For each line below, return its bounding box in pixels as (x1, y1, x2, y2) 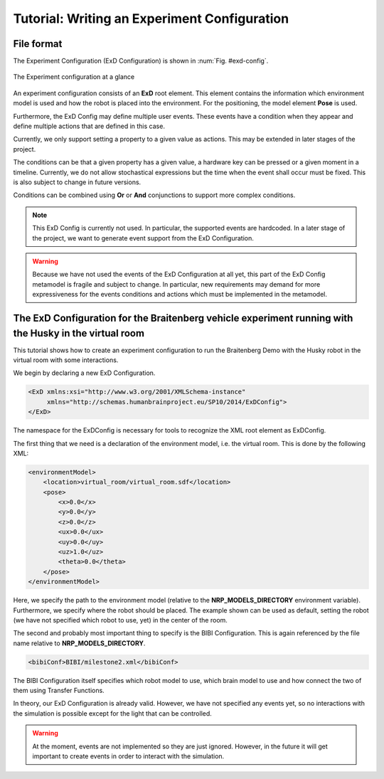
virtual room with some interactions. (13, 356, 119, 364)
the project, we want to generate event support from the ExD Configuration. (32, 233, 254, 242)
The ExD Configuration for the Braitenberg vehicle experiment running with (13, 312, 353, 324)
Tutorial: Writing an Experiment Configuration (13, 11, 289, 26)
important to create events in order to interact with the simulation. (32, 752, 225, 761)
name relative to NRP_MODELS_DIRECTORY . (13, 639, 146, 647)
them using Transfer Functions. (13, 687, 105, 695)
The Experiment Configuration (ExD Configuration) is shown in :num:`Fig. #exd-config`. (13, 57, 269, 65)
